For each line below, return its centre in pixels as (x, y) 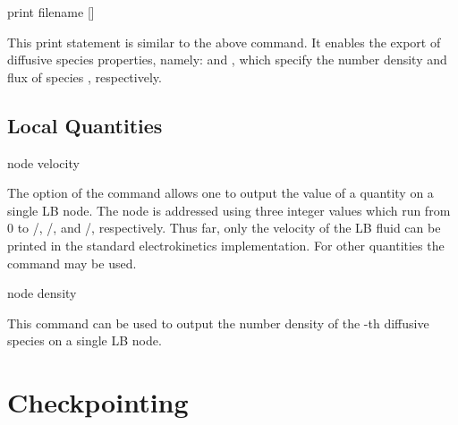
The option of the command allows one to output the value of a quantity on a (221, 193)
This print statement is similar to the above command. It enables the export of (224, 42)
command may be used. (72, 263)
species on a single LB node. (85, 340)
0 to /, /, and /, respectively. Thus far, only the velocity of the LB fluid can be (224, 228)
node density (42, 293)
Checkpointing (98, 402)
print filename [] (51, 12)
